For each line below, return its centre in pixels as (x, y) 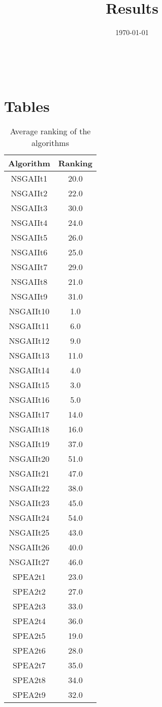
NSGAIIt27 (29, 562)
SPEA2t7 (29, 665)
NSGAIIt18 (29, 429)
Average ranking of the (50, 131)
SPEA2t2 (29, 592)
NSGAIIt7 (29, 267)
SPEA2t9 (29, 695)
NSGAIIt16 (29, 400)
